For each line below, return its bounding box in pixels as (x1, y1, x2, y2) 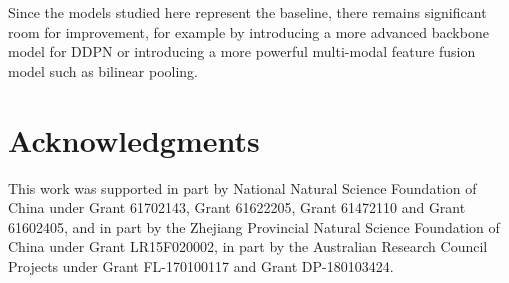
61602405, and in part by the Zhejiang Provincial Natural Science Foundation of (8, 216, 500, 237)
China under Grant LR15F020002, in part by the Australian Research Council (8, 236, 488, 257)
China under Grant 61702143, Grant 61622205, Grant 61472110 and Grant (8, 197, 466, 218)
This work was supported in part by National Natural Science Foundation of (8, 177, 477, 198)
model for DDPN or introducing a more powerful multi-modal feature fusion (8, 41, 476, 62)
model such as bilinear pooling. (8, 60, 198, 81)
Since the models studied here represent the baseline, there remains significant (8, 2, 487, 22)
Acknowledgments (8, 119, 260, 160)
